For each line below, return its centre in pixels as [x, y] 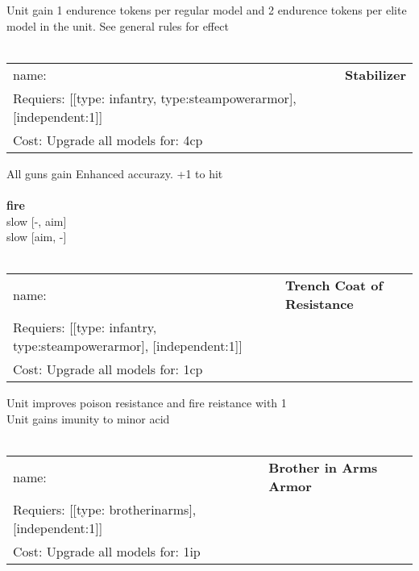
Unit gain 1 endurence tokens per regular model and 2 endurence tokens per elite [207, 10]
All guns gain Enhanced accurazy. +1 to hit [115, 173]
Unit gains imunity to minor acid [88, 418]
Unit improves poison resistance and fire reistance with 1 [147, 403]
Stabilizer [375, 74]
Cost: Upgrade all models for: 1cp [108, 369]
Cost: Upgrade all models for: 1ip [107, 552]
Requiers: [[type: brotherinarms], [105, 510]
